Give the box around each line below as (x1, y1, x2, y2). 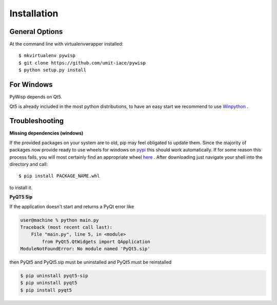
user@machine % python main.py (20, 217, 100, 223)
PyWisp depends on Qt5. (9, 94, 63, 100)
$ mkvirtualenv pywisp (18, 53, 76, 59)
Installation (9, 8, 58, 19)
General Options (9, 27, 63, 36)
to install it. (9, 184, 33, 190)
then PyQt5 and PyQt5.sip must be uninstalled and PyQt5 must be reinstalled (9, 259, 172, 265)
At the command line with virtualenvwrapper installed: (9, 41, 124, 47)
